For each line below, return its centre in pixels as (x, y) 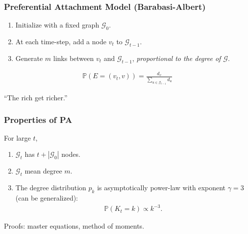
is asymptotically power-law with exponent (161, 188)
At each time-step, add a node (61, 42)
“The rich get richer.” (36, 98)
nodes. (71, 154)
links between (74, 58)
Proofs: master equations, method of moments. (74, 226)
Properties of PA (38, 119)
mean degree (43, 171)
